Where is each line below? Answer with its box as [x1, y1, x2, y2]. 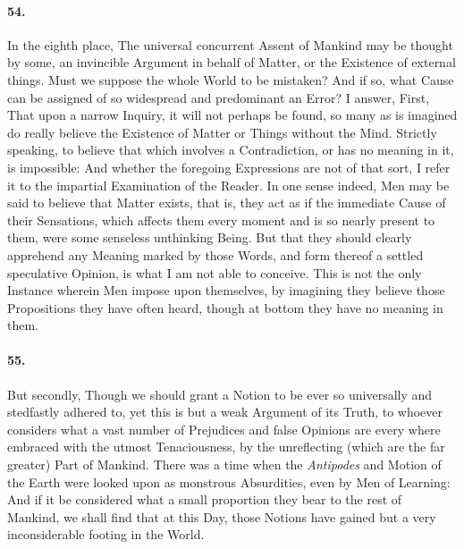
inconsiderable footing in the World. [7, 525, 205, 544]
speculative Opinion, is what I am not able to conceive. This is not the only [7, 263, 422, 282]
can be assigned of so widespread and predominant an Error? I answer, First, [7, 88, 430, 106]
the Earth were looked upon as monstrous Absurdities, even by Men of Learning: [7, 472, 451, 491]
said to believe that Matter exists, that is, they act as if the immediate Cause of [7, 193, 446, 212]
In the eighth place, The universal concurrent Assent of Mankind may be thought [7, 35, 453, 54]
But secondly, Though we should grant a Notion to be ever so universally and [7, 384, 433, 403]
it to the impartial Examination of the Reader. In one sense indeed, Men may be [7, 175, 450, 194]
